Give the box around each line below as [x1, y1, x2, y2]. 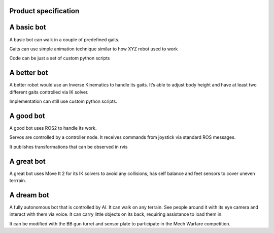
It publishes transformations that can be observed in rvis [9, 143, 128, 150]
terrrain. [9, 177, 26, 183]
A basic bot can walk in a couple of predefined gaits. [9, 36, 120, 43]
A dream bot [9, 191, 49, 199]
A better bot [9, 69, 48, 77]
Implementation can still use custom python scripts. [9, 98, 118, 104]
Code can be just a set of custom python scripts [9, 55, 110, 61]
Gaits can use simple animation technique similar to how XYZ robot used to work [9, 46, 178, 52]
